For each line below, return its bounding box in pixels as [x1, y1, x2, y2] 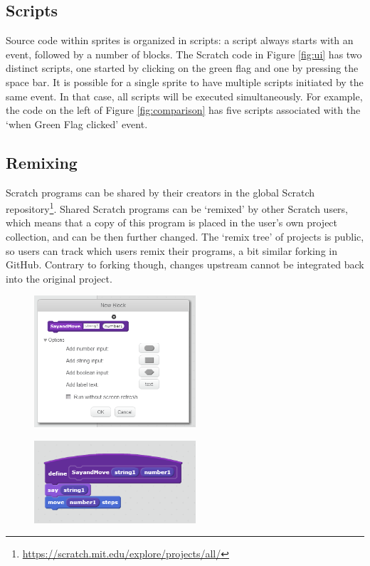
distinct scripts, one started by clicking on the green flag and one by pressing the [6, 61, 359, 75]
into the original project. [6, 271, 112, 285]
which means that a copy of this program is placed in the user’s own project [6, 215, 338, 230]
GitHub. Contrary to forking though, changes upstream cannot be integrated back [6, 257, 364, 272]
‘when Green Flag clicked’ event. [6, 116, 148, 131]
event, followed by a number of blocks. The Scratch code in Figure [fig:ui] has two [6, 46, 362, 61]
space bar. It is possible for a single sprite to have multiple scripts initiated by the [6, 74, 364, 89]
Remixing [6, 151, 78, 173]
